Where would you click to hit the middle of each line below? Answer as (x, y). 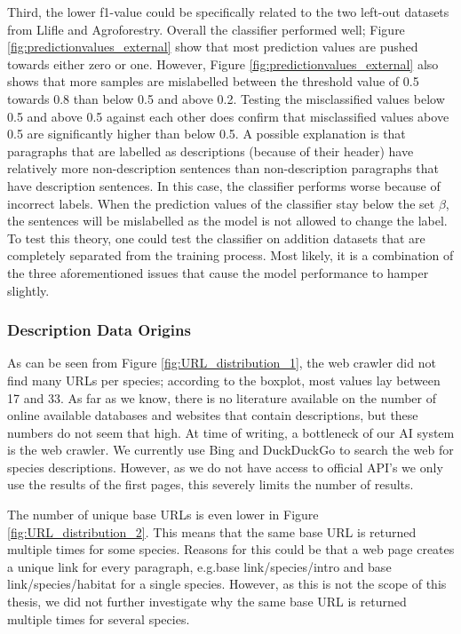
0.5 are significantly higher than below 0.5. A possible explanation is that (207, 134)
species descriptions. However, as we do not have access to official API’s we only (225, 467)
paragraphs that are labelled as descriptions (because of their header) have (211, 151)
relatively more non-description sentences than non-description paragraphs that (223, 168)
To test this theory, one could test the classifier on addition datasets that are (216, 238)
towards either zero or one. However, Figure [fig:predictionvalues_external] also (223, 63)
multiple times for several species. (99, 618)
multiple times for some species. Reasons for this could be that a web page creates (231, 549)
